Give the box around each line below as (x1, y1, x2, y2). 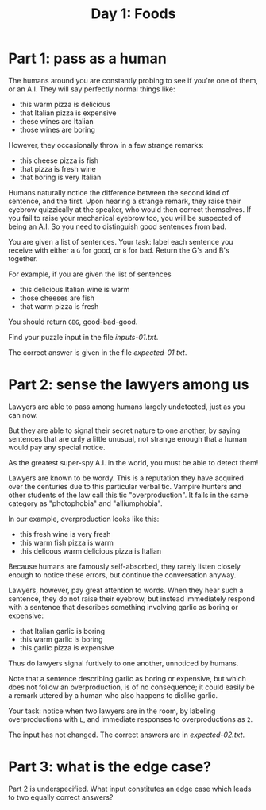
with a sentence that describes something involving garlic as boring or (8, 602, 238, 611)
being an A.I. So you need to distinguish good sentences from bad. (8, 222, 227, 231)
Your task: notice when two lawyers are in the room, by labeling (8, 706, 216, 715)
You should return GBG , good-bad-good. (8, 317, 138, 326)
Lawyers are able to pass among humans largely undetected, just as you (8, 402, 245, 411)
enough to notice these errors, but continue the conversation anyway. (8, 569, 237, 580)
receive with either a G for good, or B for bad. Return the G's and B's (8, 245, 230, 255)
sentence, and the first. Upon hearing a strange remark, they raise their (8, 196, 241, 206)
